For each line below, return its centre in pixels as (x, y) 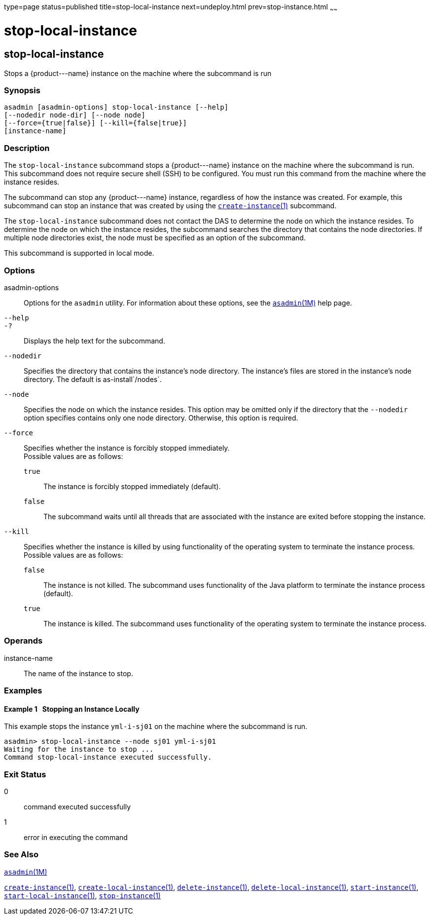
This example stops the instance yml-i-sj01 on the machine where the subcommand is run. (156, 727)
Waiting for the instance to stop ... (79, 749)
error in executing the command (76, 838)
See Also (21, 855)
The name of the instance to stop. (78, 673)
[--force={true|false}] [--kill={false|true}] (95, 123)
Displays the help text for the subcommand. (94, 341)
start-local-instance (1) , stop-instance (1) (82, 895)
